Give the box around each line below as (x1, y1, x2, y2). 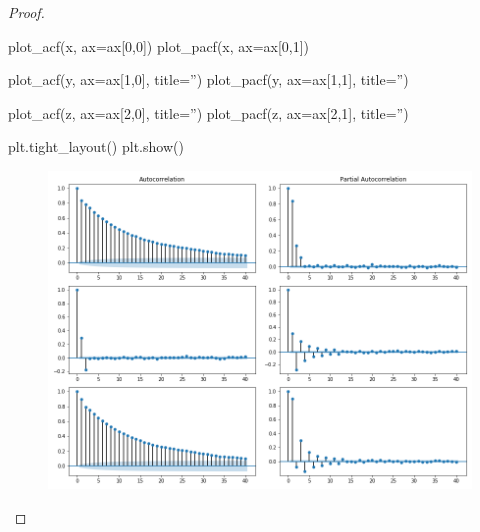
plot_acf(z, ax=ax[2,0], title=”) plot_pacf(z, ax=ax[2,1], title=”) (8, 102, 409, 123)
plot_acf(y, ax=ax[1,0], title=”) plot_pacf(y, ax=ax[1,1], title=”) (8, 69, 409, 90)
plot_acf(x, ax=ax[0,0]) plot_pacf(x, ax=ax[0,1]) (8, 35, 310, 56)
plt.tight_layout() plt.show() (8, 136, 184, 157)
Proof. (8, 2, 45, 22)
